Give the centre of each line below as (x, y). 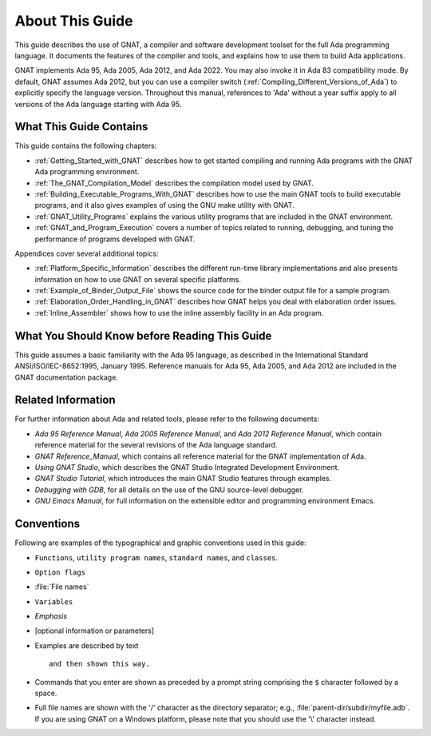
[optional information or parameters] (95, 631)
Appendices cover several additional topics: (87, 253)
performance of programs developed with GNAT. (115, 239)
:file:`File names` (62, 587)
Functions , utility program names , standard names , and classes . (156, 557)
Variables (54, 602)
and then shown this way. (100, 664)
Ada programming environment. (87, 172)
